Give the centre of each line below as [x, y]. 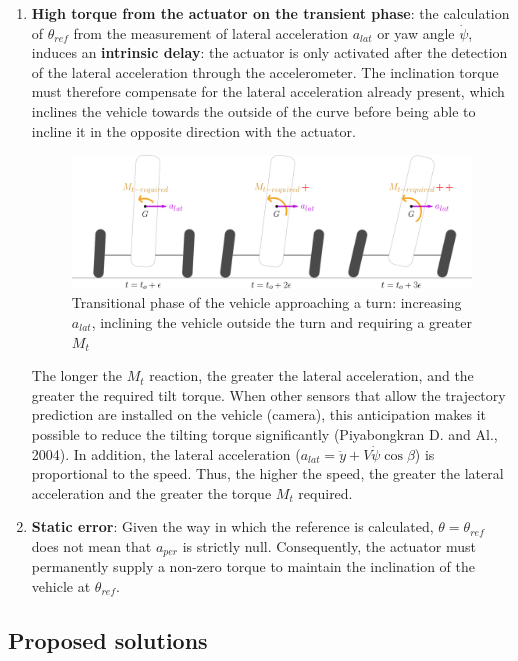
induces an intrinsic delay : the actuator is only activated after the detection [269, 52]
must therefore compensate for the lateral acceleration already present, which [268, 91]
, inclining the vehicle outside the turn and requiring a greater [281, 322]
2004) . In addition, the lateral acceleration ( [166, 453]
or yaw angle [416, 32]
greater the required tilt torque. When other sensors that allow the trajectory [268, 394]
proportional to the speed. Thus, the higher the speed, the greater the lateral [267, 473]
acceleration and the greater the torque [151, 492]
